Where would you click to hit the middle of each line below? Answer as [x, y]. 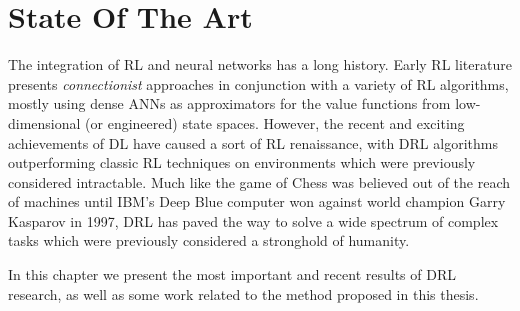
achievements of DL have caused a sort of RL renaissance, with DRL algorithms [253, 142]
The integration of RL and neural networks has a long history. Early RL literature [260, 64]
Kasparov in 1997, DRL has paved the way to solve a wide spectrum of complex [253, 220]
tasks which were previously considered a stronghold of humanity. [209, 240]
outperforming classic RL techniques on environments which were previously [242, 162]
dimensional [44, 122]
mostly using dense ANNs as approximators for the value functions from [229, 103]
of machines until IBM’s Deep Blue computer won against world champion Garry [257, 201]
